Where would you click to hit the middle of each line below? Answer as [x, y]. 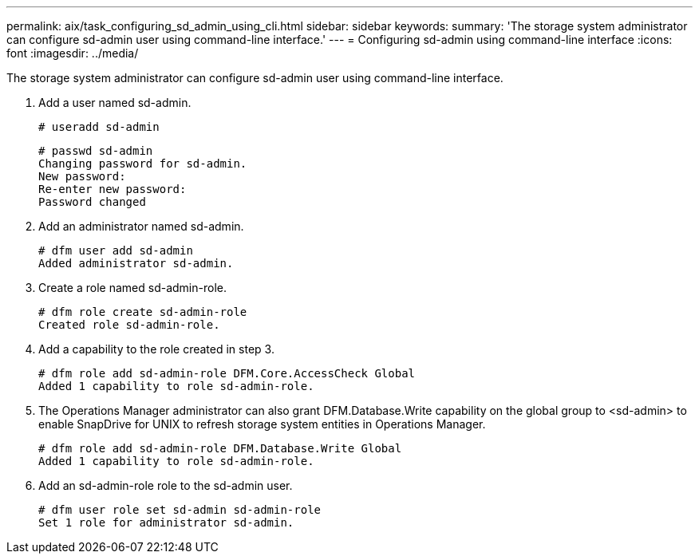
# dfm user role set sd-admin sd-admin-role [180, 510]
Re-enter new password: [113, 189]
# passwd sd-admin [96, 151]
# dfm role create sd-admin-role [143, 312]
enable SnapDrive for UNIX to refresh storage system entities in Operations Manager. [262, 424]
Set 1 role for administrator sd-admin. [166, 523]
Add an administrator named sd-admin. [141, 226]
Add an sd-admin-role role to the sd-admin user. [166, 485]
